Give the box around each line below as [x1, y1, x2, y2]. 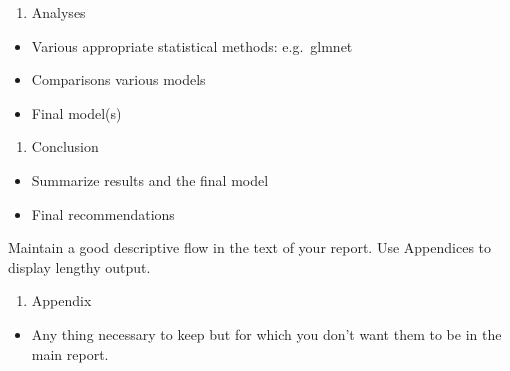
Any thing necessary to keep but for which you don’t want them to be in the [31, 323, 502, 344]
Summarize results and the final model [31, 169, 269, 190]
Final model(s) [31, 102, 122, 123]
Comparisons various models [31, 69, 206, 90]
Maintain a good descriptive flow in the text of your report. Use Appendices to [8, 237, 492, 258]
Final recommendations [31, 203, 175, 224]
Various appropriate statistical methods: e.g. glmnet [31, 35, 353, 56]
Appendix [31, 290, 92, 311]
